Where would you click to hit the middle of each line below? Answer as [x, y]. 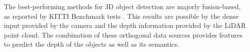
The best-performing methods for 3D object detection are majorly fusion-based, [122, 6]
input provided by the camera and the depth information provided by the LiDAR [125, 25]
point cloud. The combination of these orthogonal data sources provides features [123, 34]
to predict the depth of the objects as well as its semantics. [92, 44]
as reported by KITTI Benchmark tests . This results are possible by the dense [121, 16]
